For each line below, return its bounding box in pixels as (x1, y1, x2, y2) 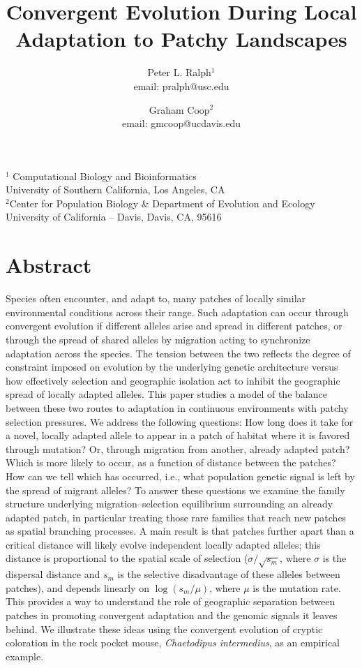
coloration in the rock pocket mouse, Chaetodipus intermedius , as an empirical (6, 635, 340, 650)
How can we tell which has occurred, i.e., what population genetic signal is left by (6, 468, 355, 483)
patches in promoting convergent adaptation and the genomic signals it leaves (6, 608, 338, 623)
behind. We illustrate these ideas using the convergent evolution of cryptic (6, 621, 323, 636)
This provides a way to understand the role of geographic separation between (6, 594, 335, 609)
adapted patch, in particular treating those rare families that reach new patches (6, 510, 347, 524)
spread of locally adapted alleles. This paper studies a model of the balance (6, 387, 327, 401)
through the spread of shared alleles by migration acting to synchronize (6, 332, 310, 346)
